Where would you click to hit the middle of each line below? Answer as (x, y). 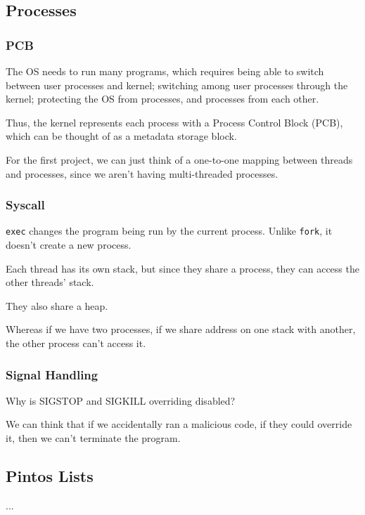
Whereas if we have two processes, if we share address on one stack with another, (181, 329)
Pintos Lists (50, 475)
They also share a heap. (57, 305)
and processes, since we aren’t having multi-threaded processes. (142, 173)
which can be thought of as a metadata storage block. (121, 136)
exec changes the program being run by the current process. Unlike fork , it (169, 231)
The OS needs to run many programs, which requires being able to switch (165, 71)
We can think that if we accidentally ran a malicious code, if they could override (179, 424)
